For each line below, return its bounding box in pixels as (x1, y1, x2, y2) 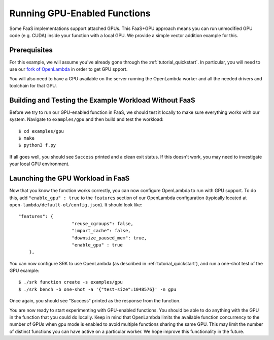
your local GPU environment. (9, 161, 70, 167)
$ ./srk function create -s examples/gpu (18, 280, 123, 285)
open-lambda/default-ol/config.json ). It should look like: (9, 201, 143, 208)
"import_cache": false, (72, 228, 131, 234)
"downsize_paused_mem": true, (72, 235, 147, 241)
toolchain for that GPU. (9, 83, 57, 89)
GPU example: (9, 267, 40, 274)
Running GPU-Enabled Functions (9, 8, 151, 19)
